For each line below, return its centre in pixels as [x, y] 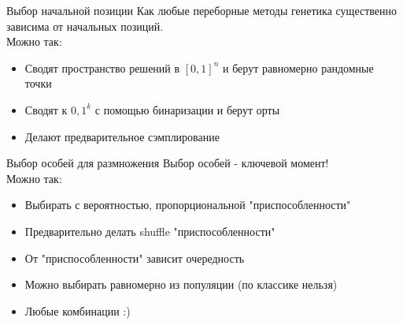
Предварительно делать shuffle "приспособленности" [150, 231]
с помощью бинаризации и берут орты [187, 109]
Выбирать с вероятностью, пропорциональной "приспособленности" [188, 205]
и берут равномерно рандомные [298, 67]
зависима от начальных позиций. [85, 26]
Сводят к [46, 109]
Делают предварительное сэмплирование [122, 136]
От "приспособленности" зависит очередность [135, 258]
